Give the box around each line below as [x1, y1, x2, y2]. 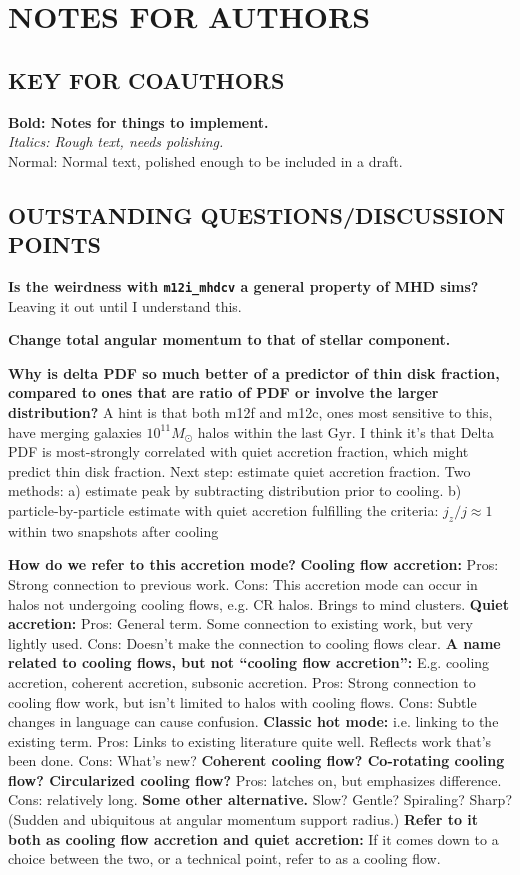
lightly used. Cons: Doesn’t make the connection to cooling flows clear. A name [8, 632, 501, 653]
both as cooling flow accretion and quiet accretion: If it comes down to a [8, 828, 499, 849]
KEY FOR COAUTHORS [8, 64, 285, 95]
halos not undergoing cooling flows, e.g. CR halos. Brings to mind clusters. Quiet [8, 593, 509, 614]
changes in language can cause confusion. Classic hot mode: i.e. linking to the [8, 711, 499, 732]
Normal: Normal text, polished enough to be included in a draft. [8, 150, 403, 171]
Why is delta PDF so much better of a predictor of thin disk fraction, [8, 362, 500, 383]
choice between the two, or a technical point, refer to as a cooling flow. [8, 848, 441, 869]
